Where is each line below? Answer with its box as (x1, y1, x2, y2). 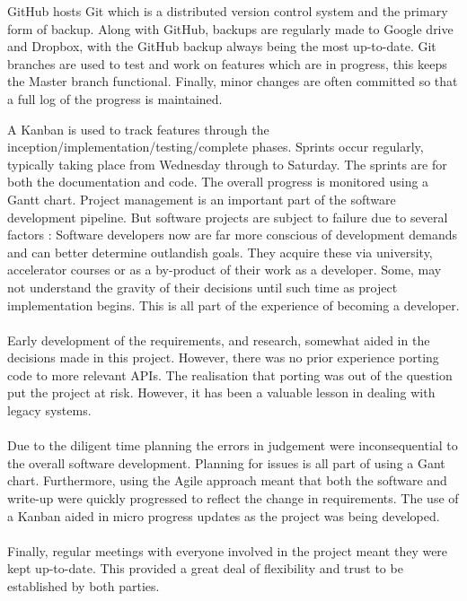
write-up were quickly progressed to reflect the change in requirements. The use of (7, 489, 459, 508)
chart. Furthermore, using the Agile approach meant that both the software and (7, 471, 447, 490)
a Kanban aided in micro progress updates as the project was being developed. (7, 506, 440, 525)
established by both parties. (7, 577, 160, 595)
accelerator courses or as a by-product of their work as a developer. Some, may (7, 260, 442, 279)
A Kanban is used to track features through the (7, 119, 269, 138)
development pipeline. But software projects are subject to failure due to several (7, 207, 448, 226)
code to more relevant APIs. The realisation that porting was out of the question (7, 365, 453, 384)
